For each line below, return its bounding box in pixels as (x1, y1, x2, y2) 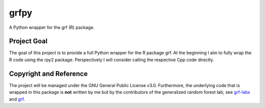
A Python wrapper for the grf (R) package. (9, 24, 95, 30)
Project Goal (9, 37, 48, 45)
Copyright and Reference (9, 69, 88, 78)
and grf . (9, 96, 26, 102)
